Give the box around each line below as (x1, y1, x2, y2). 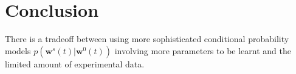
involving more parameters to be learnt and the (114, 44, 291, 57)
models (5, 44, 31, 57)
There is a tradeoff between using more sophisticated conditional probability (5, 32, 289, 45)
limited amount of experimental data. (5, 57, 145, 70)
